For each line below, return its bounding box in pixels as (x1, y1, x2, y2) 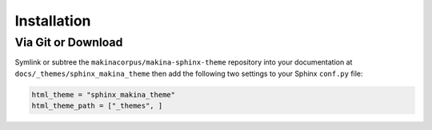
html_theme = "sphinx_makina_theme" (31, 90, 176, 99)
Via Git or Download (14, 35, 123, 49)
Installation (14, 12, 91, 30)
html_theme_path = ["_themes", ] (31, 101, 163, 111)
